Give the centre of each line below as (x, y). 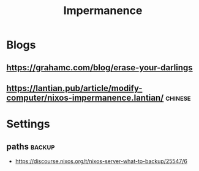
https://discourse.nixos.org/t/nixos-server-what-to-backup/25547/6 (101, 161)
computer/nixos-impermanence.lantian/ (85, 97)
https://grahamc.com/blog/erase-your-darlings (99, 67)
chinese (178, 97)
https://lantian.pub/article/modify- (74, 88)
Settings (28, 124)
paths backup (31, 146)
